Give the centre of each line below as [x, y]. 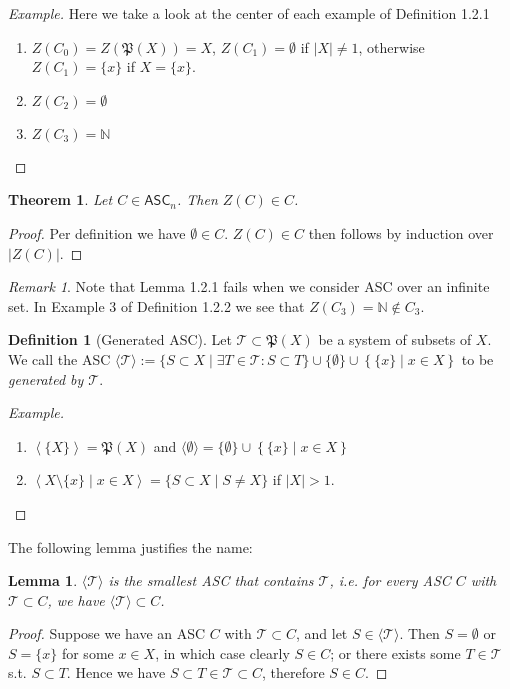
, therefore [293, 672]
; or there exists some [395, 652]
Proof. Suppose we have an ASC [107, 633]
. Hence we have [116, 672]
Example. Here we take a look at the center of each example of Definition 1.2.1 [249, 13]
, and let [321, 633]
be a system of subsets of [395, 339]
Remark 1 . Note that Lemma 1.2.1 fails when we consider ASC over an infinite [249, 286]
